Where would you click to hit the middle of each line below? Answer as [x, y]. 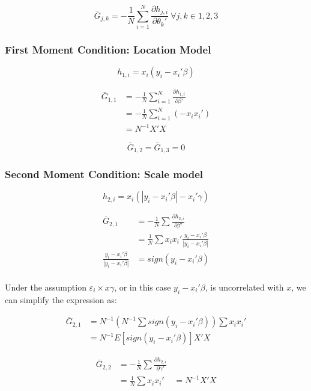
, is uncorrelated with [244, 287]
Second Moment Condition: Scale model [104, 174]
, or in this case [143, 287]
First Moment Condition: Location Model [108, 50]
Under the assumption [46, 287]
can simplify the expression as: [61, 299]
